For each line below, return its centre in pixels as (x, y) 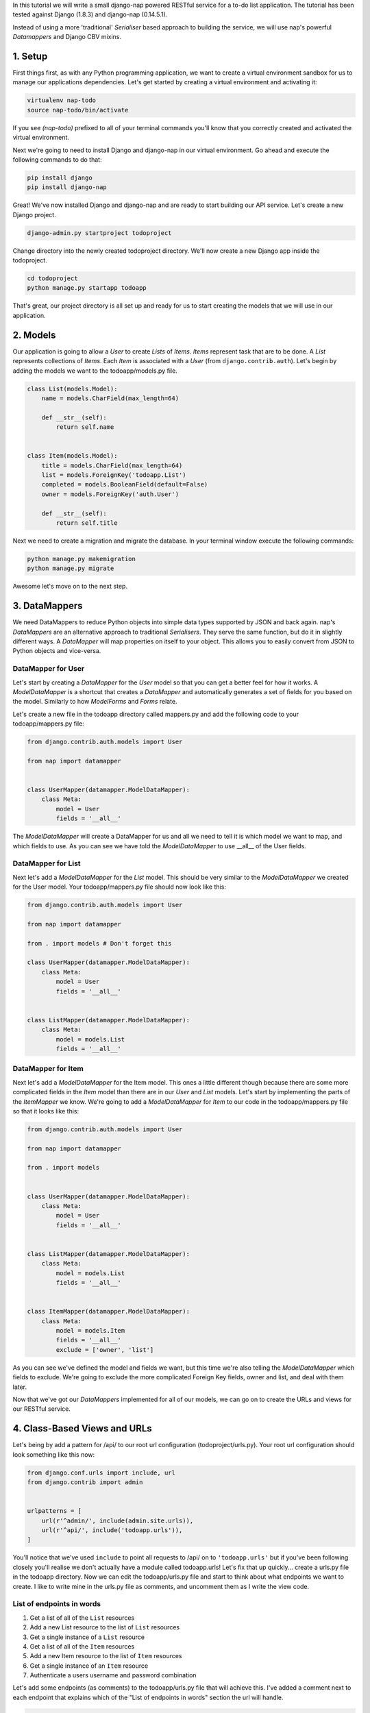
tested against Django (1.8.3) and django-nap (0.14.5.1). (90, 14)
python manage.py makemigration (82, 559)
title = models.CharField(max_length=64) (112, 465)
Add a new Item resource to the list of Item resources (106, 1656)
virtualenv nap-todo (61, 100)
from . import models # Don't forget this (99, 943)
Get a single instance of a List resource (87, 1637)
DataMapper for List (47, 863)
